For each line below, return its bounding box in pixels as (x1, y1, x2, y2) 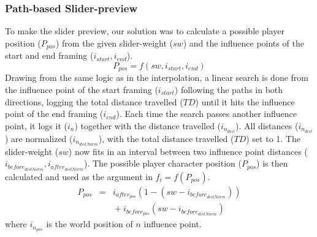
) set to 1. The (246, 132, 300, 145)
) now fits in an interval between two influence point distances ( (68, 145, 308, 157)
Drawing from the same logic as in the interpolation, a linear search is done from (5, 71, 308, 84)
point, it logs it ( (5, 119, 67, 132)
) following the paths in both (174, 83, 283, 96)
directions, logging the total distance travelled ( (5, 95, 183, 108)
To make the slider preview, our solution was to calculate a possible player (5, 24, 285, 37)
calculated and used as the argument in (5, 170, 153, 182)
